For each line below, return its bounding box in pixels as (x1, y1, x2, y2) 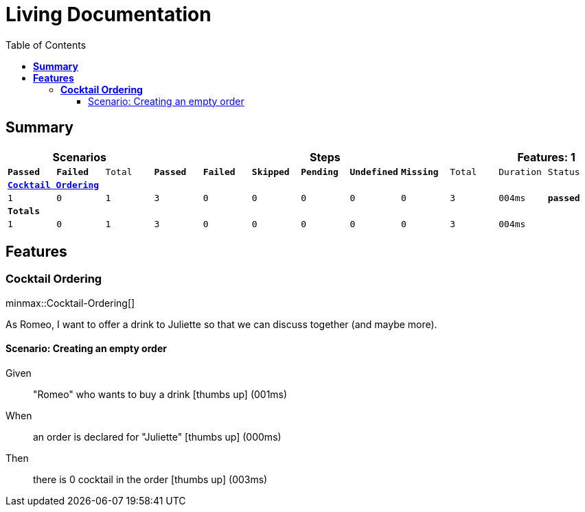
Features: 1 (517, 150, 575, 164)
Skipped (251, 166, 290, 177)
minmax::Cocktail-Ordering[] (5, 296, 135, 309)
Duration (498, 166, 542, 177)
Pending (301, 166, 339, 177)
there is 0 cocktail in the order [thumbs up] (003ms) (33, 474, 268, 486)
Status (547, 166, 580, 177)
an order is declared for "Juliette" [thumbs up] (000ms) (33, 431, 282, 443)
